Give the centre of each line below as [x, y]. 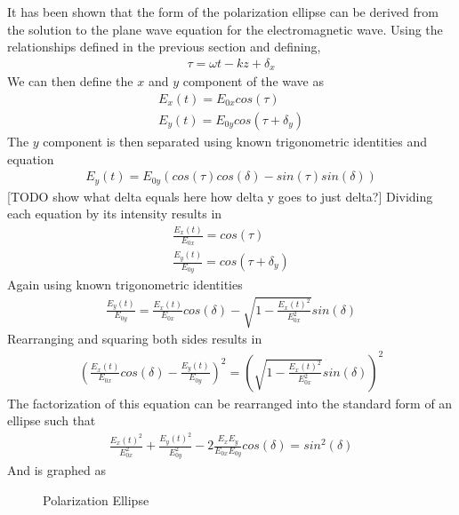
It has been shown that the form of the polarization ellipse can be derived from [223, 12]
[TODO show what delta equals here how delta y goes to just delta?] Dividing [220, 196]
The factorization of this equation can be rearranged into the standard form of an [230, 403]
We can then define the [70, 81]
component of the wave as [254, 81]
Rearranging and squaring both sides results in [135, 339]
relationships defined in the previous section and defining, [164, 47]
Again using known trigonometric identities [125, 285]
